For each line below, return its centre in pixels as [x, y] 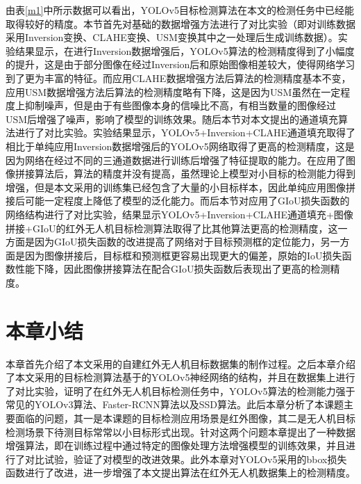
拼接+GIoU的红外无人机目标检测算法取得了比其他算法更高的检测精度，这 [172, 228]
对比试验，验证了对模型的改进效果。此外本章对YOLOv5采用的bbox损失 [186, 459]
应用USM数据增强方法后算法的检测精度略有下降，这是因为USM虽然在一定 [173, 91]
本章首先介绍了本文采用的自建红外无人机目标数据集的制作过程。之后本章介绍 [180, 363]
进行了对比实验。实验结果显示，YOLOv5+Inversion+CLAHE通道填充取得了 [185, 132]
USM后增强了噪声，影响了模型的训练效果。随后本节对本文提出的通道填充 [172, 119]
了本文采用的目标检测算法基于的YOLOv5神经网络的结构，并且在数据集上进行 [180, 377]
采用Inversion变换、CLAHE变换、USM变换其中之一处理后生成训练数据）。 [172, 37]
